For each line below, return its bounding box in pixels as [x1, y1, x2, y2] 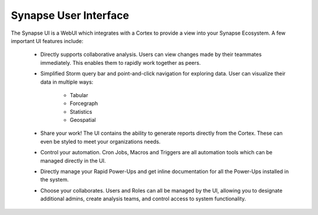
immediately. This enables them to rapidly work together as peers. [40, 59, 201, 66]
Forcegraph [69, 100, 98, 107]
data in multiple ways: [40, 78, 94, 85]
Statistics [69, 108, 92, 115]
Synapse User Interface [11, 9, 130, 22]
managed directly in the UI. [40, 157, 106, 164]
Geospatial [69, 117, 97, 124]
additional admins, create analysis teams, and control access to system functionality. [40, 195, 247, 203]
